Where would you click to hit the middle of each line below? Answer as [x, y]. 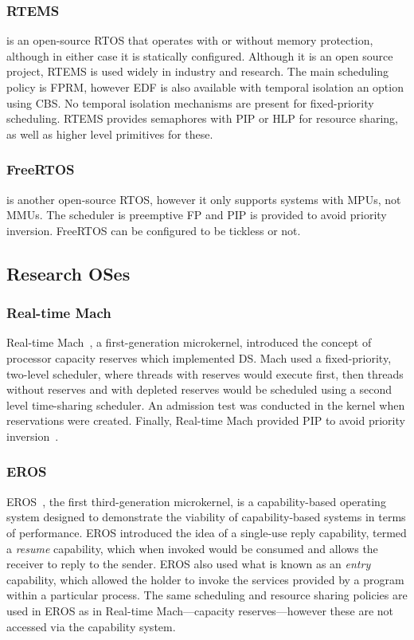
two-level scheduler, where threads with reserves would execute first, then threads [205, 373]
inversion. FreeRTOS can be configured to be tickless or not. [154, 230]
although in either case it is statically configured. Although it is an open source [200, 55]
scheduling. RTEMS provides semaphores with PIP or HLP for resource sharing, [202, 118]
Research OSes [68, 273]
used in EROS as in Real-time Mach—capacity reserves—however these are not [200, 610]
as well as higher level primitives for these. [110, 133]
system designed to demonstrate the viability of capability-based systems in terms [206, 517]
